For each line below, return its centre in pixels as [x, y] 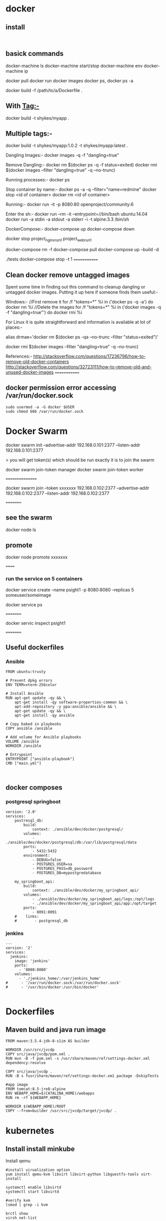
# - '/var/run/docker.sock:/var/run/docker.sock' [63, 983]
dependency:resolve [26, 1063]
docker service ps [24, 605]
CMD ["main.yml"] [24, 763]
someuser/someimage [28, 595]
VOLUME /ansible [22, 742]
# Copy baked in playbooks [33, 724]
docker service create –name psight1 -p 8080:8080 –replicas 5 [70, 590]
